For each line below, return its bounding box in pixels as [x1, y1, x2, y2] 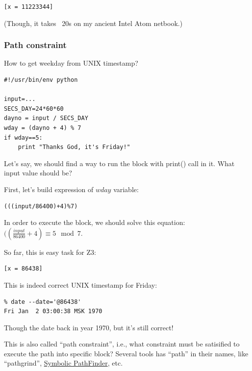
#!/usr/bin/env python [4, 76, 78, 83]
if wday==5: [4, 134, 43, 141]
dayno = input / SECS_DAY [4, 115, 88, 122]
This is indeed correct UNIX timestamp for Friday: [4, 279, 157, 290]
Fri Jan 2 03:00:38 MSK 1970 [4, 308, 102, 315]
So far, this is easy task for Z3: [4, 247, 96, 257]
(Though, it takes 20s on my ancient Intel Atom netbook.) [4, 18, 183, 28]
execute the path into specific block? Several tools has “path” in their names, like [4, 348, 249, 358]
